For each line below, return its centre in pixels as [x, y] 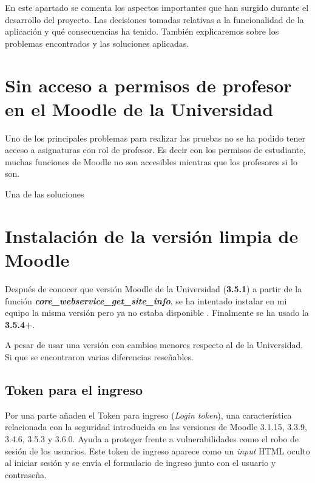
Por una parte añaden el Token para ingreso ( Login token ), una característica [148, 415]
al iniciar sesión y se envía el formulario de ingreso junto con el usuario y [141, 463]
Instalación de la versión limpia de [152, 235]
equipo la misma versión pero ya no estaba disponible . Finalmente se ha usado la [157, 313]
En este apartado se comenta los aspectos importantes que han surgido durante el [157, 7]
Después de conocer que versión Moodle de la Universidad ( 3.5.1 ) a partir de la [154, 288]
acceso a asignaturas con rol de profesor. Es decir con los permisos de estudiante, [155, 150]
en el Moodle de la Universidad [139, 108]
